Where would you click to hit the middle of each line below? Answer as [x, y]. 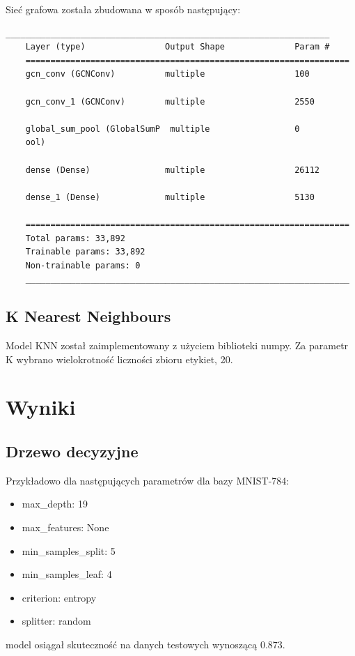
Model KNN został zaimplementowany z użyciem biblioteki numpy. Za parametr [177, 345]
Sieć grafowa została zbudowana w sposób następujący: [123, 9]
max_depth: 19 [55, 504]
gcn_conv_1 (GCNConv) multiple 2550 [170, 101]
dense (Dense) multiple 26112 [173, 170]
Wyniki [41, 407]
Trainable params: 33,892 [85, 252]
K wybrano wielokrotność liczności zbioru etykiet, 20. [119, 359]
